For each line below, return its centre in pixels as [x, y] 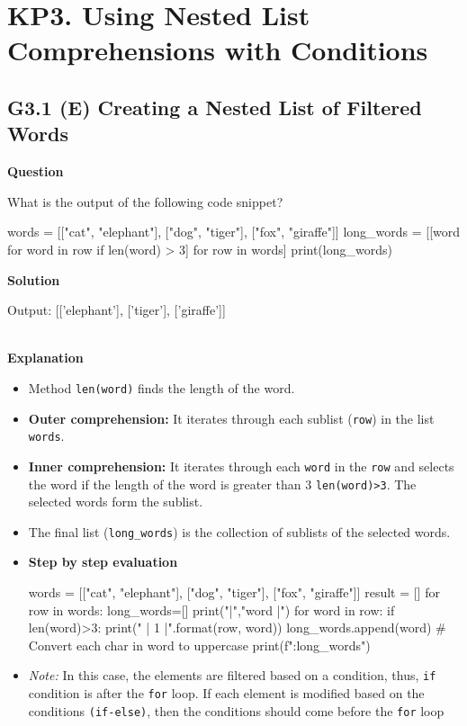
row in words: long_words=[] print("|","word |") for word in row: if [211, 609]
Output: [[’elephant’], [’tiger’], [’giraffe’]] [117, 310]
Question [36, 171]
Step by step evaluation [103, 562]
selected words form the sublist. [116, 502]
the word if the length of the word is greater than [165, 484]
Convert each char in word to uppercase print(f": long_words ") [199, 645]
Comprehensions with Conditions [218, 50]
